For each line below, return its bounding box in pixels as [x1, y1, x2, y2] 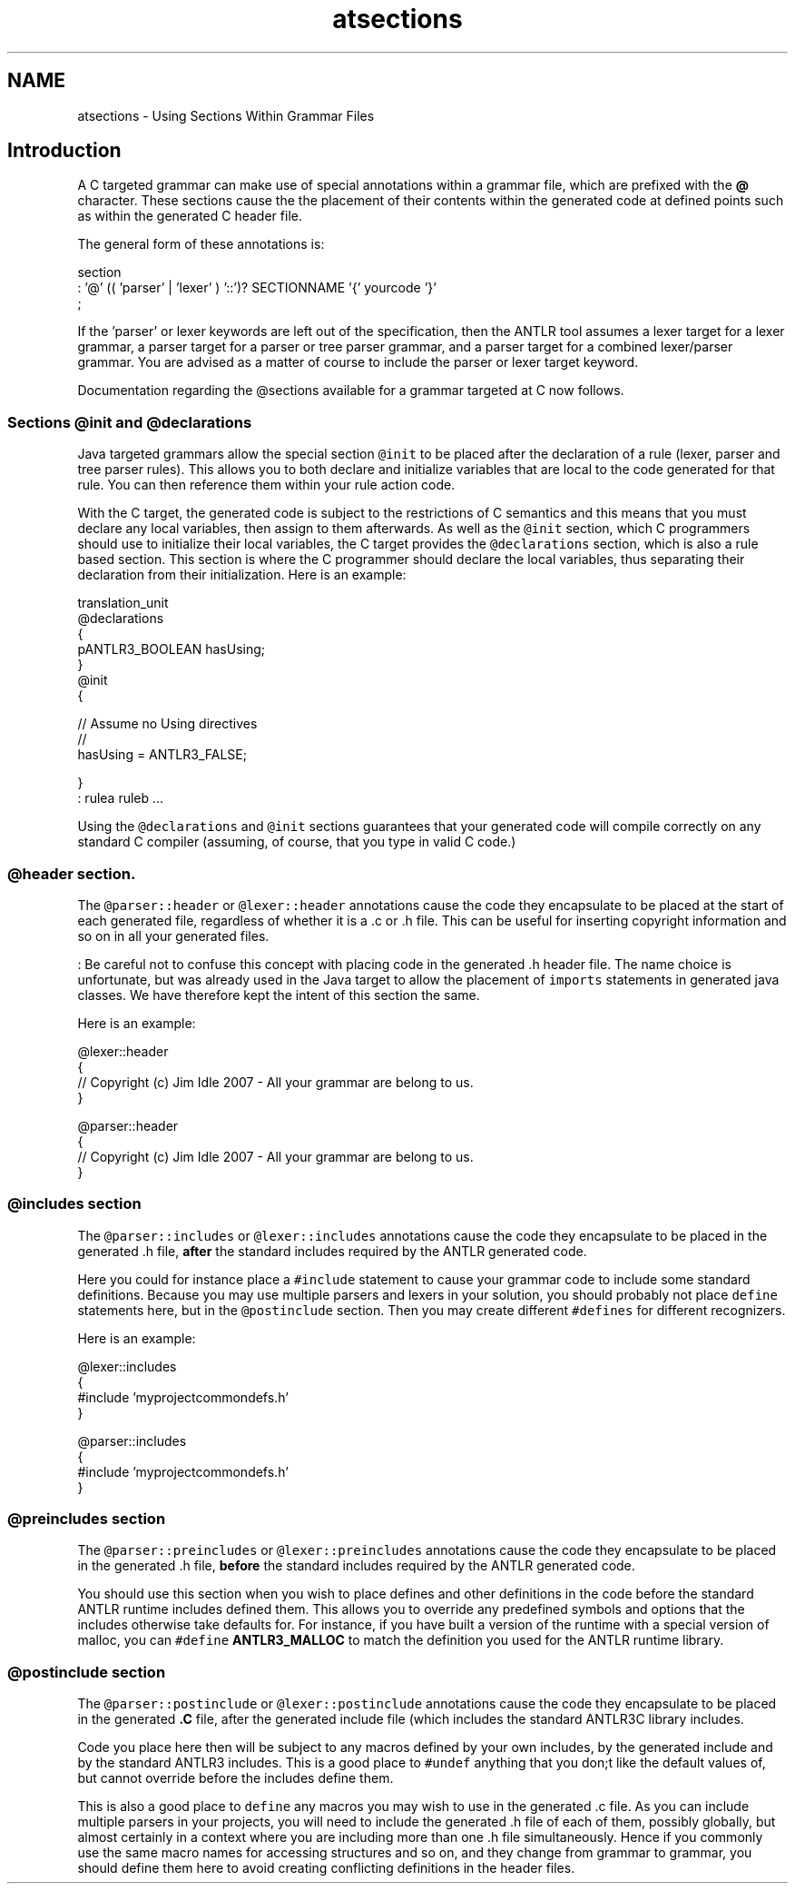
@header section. [7, 864, 136, 883]
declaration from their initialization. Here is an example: [77, 567, 407, 583]
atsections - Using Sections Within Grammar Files [77, 107, 375, 124]
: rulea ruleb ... [77, 790, 164, 807]
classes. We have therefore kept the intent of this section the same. [77, 986, 480, 1003]
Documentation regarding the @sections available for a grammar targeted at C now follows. [77, 382, 624, 399]
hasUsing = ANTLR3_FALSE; [77, 747, 247, 763]
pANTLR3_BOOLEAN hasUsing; [77, 641, 266, 658]
